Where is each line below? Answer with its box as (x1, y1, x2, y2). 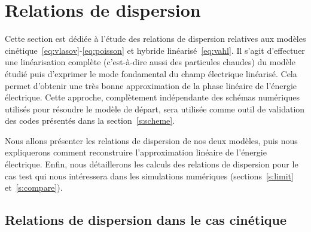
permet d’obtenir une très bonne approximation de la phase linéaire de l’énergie (5, 79, 297, 91)
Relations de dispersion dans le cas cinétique (5, 210, 287, 229)
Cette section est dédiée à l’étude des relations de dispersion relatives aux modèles (5, 32, 306, 45)
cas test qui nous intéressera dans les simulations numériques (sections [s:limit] (5, 169, 294, 182)
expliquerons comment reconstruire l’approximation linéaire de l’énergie (5, 146, 267, 158)
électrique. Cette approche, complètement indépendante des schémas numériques (5, 91, 300, 103)
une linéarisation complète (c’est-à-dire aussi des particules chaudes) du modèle (5, 56, 295, 68)
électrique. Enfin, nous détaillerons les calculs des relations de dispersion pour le (5, 158, 298, 170)
